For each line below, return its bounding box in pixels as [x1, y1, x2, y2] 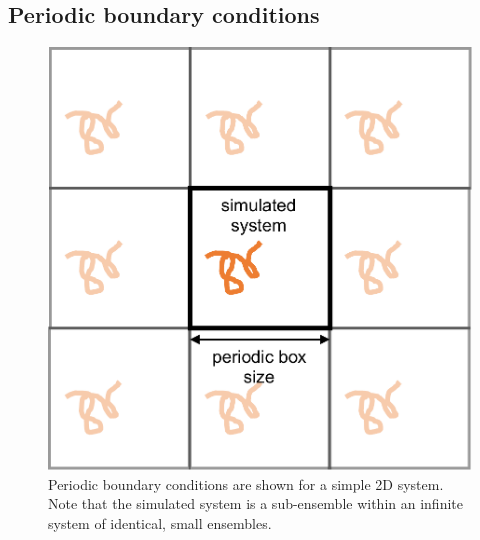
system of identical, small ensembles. [48, 513, 272, 534]
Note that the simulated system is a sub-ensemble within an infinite [48, 493, 463, 514]
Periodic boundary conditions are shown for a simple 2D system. [48, 473, 444, 494]
